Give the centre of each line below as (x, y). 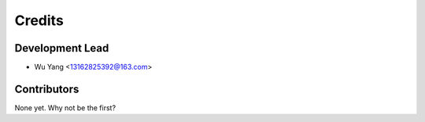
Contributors (47, 89)
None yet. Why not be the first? (65, 108)
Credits (39, 20)
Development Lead (62, 48)
